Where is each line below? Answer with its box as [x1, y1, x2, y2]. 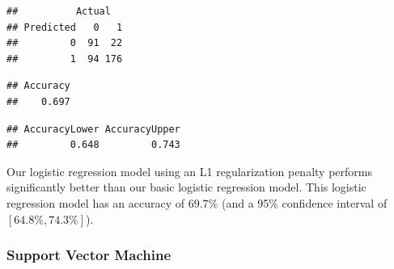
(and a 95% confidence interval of [221, 194, 388, 211]
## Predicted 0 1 [6, 21, 123, 33]
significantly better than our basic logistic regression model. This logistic [6, 179, 366, 195]
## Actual [6, 6, 111, 17]
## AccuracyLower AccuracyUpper [6, 123, 180, 135]
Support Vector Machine [6, 245, 172, 265]
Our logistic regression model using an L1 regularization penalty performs [6, 162, 372, 179]
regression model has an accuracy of [6, 194, 185, 211]
